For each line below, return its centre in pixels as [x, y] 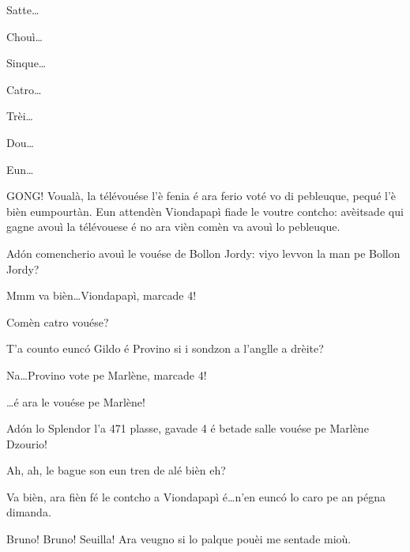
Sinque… [26, 63]
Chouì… [24, 36]
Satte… [23, 9]
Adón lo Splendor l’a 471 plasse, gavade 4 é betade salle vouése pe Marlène [188, 428]
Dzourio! [27, 443]
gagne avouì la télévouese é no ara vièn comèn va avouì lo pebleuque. [173, 227]
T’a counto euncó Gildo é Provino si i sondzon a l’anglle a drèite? [165, 348]
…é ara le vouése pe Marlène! [76, 401]
